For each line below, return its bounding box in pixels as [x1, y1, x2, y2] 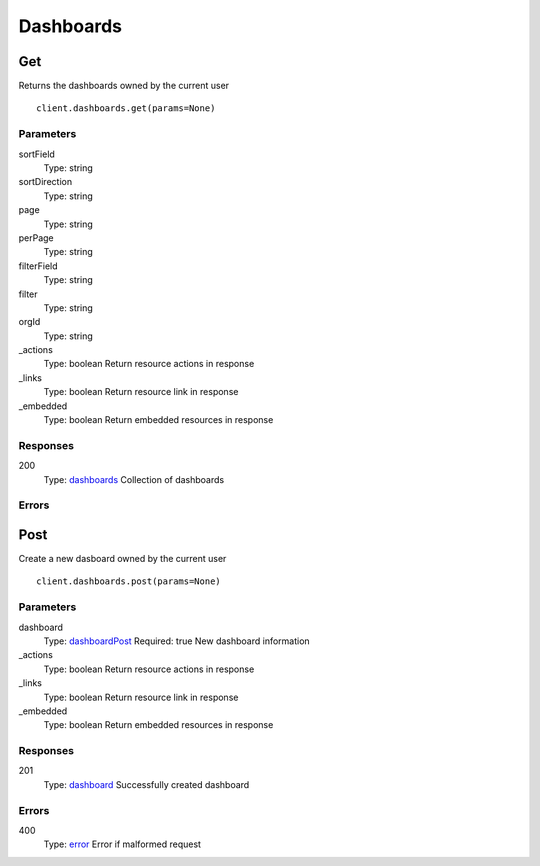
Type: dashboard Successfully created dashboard [43, 778, 250, 790]
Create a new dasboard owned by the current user [18, 553, 227, 565]
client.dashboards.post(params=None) [36, 576, 222, 587]
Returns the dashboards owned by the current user [18, 80, 230, 92]
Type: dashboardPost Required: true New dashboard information [43, 635, 310, 647]
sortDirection [18, 176, 73, 188]
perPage [18, 231, 54, 244]
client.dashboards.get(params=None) [36, 103, 216, 114]
